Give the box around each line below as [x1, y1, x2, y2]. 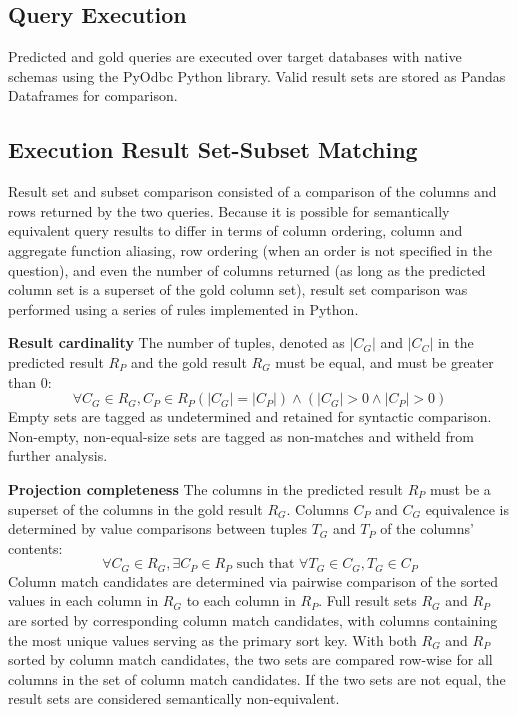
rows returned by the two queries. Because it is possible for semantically [8, 200, 450, 221]
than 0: [8, 371, 52, 392]
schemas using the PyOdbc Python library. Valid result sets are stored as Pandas [8, 65, 506, 86]
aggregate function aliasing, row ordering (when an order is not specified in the [8, 239, 492, 260]
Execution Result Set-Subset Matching [8, 134, 418, 165]
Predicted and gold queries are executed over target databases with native [8, 46, 462, 67]
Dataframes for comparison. [8, 85, 178, 106]
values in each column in [8, 590, 159, 611]
